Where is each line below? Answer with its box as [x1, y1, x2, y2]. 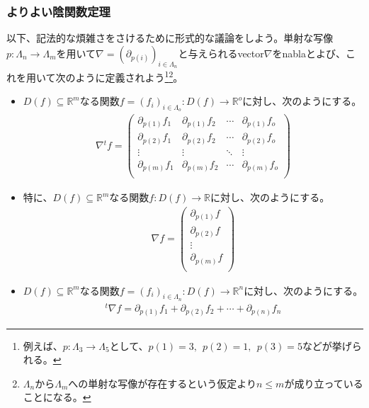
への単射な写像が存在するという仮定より [68, 375, 257, 390]
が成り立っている [284, 375, 363, 390]
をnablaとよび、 [272, 45, 346, 60]
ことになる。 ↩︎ [23, 390, 91, 404]
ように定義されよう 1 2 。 [75, 68, 183, 84]
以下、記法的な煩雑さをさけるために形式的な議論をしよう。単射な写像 [6, 30, 334, 45]
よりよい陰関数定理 [6, 2, 110, 20]
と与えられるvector [178, 45, 264, 60]
